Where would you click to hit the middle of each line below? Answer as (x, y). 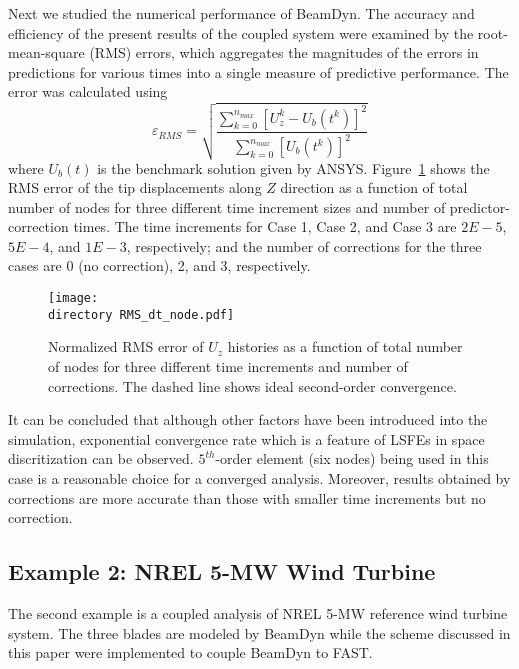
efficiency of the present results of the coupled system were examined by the (241, 32)
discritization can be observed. (101, 458)
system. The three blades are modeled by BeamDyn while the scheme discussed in (259, 632)
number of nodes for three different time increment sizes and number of (227, 206)
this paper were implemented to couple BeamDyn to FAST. (190, 652)
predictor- (479, 206)
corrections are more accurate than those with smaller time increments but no (247, 497)
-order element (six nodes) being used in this (352, 458)
